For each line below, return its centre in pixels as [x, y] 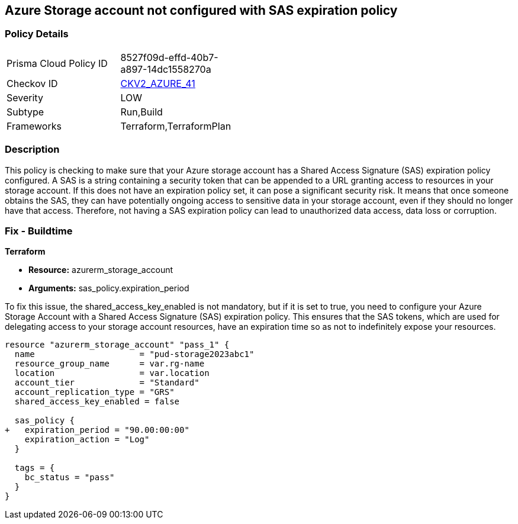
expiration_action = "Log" [87, 440]
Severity [25, 97]
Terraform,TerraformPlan [176, 126]
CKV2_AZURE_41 [158, 83]
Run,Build [141, 112]
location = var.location [112, 373]
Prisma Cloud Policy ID [57, 63]
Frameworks [34, 126]
